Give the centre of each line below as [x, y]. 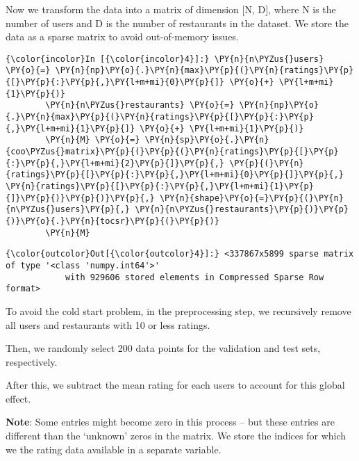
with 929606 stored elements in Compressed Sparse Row [194, 277]
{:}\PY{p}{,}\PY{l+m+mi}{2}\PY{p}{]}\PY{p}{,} [115, 163]
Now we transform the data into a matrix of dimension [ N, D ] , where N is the [171, 9]
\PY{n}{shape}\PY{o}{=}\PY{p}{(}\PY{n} [251, 198]
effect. [18, 398]
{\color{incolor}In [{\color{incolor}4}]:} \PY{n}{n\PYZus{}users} [165, 59]
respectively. [32, 361]
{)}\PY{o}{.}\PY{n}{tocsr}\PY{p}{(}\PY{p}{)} [112, 221]
